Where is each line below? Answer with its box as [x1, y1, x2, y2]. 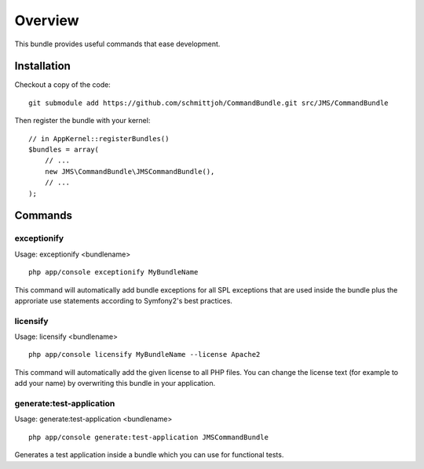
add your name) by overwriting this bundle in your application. [14, 379, 216, 388]
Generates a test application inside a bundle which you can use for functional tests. [14, 450, 284, 460]
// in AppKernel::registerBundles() [28, 134, 170, 143]
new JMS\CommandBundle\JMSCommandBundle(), [44, 167, 215, 176]
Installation [14, 60, 71, 73]
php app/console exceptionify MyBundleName [28, 267, 199, 277]
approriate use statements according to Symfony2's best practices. [14, 296, 233, 305]
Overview [14, 12, 79, 29]
